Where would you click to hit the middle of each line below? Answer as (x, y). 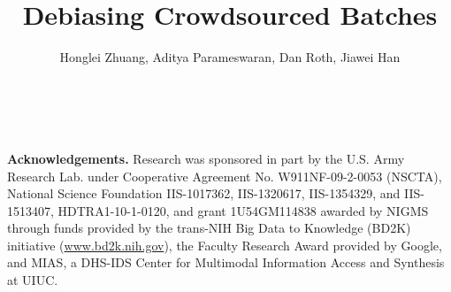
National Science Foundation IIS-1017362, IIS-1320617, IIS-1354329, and (204, 193)
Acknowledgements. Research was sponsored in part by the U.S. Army (206, 158)
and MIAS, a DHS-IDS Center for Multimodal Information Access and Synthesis (226, 262)
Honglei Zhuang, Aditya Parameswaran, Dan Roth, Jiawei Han (230, 57)
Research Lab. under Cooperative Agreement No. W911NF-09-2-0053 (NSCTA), (225, 176)
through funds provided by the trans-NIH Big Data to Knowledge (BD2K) (209, 228)
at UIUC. (33, 280)
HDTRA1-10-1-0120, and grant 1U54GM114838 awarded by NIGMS (243, 210)
